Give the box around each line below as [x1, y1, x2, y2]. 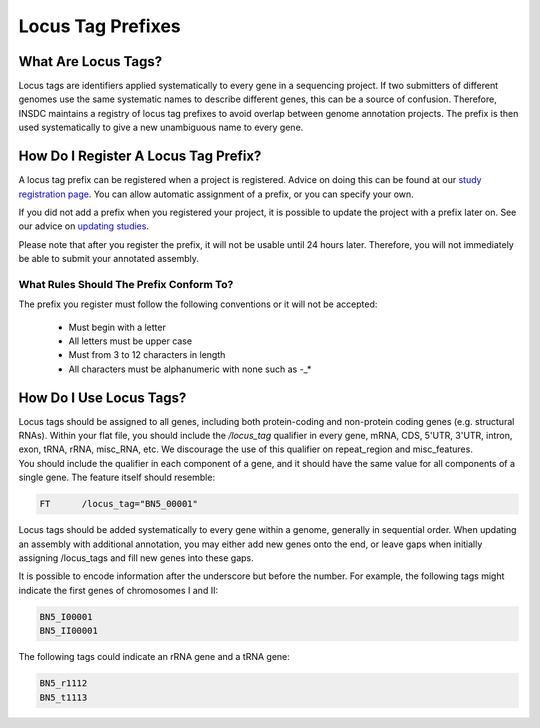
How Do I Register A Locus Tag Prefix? [18, 148, 262, 165]
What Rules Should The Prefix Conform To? [18, 277, 234, 291]
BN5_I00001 [39, 611, 93, 622]
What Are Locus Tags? [18, 53, 163, 70]
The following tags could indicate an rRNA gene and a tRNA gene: [18, 651, 290, 663]
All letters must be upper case [68, 335, 193, 347]
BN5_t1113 [39, 691, 88, 703]
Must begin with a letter [68, 321, 167, 333]
